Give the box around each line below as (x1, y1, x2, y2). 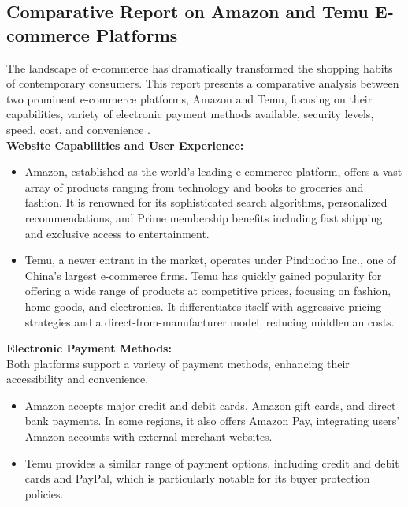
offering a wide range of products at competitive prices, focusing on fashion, (24, 282, 391, 299)
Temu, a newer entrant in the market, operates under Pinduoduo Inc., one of (24, 252, 396, 268)
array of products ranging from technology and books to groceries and (24, 178, 364, 195)
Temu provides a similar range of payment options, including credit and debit (24, 454, 399, 471)
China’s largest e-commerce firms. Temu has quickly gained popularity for (24, 267, 382, 283)
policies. (24, 485, 64, 501)
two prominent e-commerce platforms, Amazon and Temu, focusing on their (6, 90, 373, 106)
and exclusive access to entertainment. (24, 225, 210, 241)
